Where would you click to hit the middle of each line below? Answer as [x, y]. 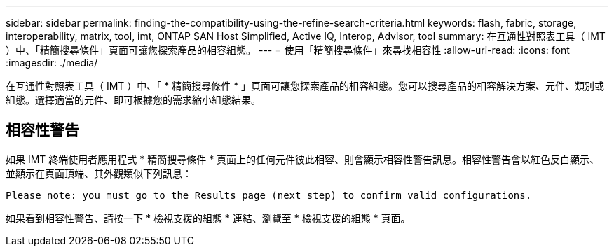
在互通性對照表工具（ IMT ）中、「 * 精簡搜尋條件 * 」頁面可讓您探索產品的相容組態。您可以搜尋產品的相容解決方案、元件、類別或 [305, 86]
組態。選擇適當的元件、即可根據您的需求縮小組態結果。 [133, 100]
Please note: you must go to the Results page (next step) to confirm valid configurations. [269, 195]
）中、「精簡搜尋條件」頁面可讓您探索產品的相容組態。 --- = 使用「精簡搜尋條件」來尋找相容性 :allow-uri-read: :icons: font [288, 50]
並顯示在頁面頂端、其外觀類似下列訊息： [99, 173]
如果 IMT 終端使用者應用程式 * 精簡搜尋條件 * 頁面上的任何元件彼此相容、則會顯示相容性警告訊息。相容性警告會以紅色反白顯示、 [303, 159]
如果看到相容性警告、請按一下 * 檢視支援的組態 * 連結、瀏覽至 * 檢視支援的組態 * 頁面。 [208, 218]
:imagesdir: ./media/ [52, 63]
